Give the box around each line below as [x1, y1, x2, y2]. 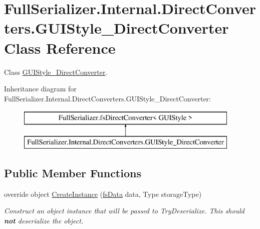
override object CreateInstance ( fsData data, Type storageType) [4, 188, 202, 199]
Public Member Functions [4, 165, 141, 180]
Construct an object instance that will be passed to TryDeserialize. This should [4, 205, 244, 216]
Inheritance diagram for [4, 83, 77, 94]
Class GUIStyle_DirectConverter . [4, 66, 108, 77]
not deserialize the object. [4, 215, 84, 225]
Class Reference [4, 37, 116, 58]
